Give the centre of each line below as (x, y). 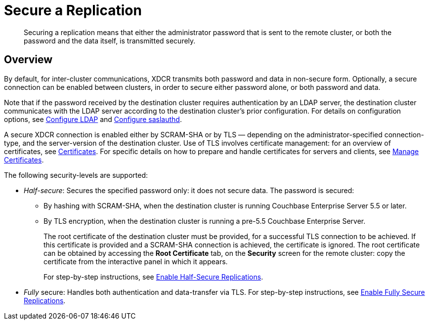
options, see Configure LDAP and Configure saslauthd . (93, 119)
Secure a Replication (73, 10)
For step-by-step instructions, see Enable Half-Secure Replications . (153, 277)
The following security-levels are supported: (76, 175)
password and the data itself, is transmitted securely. (110, 40)
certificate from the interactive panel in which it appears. (136, 261)
